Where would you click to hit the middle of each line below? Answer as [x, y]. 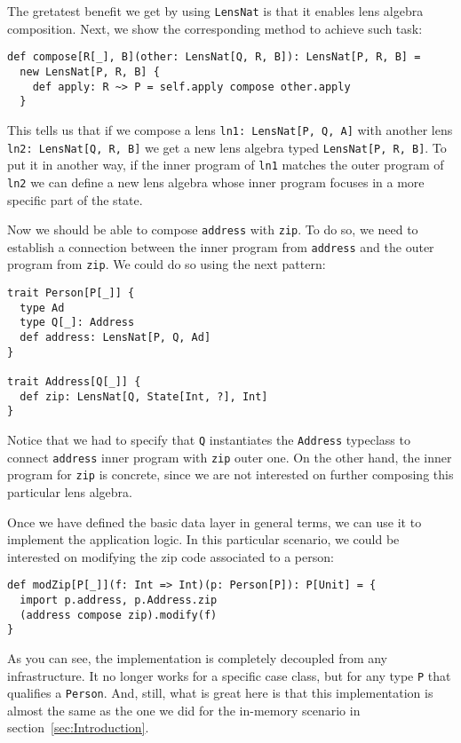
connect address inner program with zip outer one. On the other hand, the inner [230, 457]
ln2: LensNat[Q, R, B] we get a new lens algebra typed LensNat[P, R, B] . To [227, 147]
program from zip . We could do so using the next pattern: [167, 264]
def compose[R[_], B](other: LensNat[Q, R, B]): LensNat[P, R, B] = [214, 57]
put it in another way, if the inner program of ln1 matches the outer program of [226, 165]
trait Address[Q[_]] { [74, 382]
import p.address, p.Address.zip [119, 600]
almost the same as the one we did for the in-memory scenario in [184, 710]
